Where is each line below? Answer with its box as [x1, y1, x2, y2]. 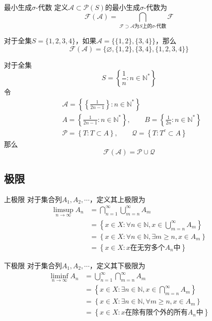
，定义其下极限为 [89, 260, 145, 271]
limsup [53, 206, 73, 214]
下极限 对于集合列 [4, 260, 62, 271]
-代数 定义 [36, 2, 69, 12]
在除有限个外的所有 [125, 309, 188, 317]
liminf [51, 273, 69, 280]
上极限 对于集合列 [4, 194, 62, 204]
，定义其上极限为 [89, 194, 145, 204]
